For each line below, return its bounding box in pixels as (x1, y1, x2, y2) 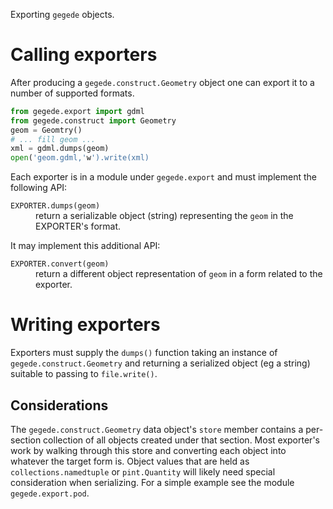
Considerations (10, 397, 109, 414)
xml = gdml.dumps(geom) (10, 144, 110, 154)
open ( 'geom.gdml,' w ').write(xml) (10, 153, 150, 163)
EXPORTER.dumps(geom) (10, 201, 101, 211)
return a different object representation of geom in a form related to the (35, 268, 323, 280)
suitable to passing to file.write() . (10, 368, 158, 380)
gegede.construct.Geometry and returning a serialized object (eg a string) (10, 357, 311, 369)
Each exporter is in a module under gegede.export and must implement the (10, 171, 317, 183)
